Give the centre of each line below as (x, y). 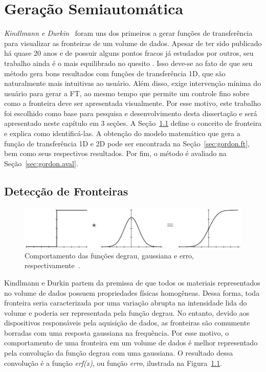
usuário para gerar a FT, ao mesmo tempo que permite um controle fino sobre (127, 93)
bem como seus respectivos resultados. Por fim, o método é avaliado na (115, 153)
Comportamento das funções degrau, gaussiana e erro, (109, 255)
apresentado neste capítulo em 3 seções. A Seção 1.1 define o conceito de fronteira (133, 123)
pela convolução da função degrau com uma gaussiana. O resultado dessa (119, 353)
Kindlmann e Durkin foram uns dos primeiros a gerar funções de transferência (128, 33)
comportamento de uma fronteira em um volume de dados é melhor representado (131, 343)
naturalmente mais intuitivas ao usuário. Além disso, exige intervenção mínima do (133, 83)
